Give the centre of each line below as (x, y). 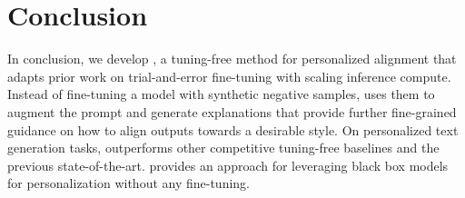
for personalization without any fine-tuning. (129, 183)
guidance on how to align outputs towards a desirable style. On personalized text (233, 129)
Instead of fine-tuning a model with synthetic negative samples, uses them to (221, 94)
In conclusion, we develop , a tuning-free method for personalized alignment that (232, 59)
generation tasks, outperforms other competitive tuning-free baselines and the (223, 148)
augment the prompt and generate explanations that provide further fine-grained (232, 111)
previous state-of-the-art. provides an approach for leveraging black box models (228, 165)
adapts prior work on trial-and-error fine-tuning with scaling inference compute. (229, 76)
